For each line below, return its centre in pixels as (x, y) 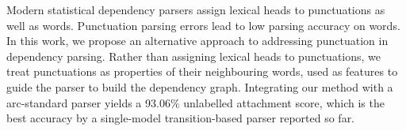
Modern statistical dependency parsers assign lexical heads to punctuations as (196, 9)
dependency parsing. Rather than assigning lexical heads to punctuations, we (194, 56)
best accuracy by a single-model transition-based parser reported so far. (181, 118)
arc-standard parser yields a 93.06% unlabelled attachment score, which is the (195, 102)
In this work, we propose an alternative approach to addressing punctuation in (197, 41)
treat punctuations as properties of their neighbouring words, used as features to (202, 71)
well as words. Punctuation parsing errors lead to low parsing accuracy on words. (203, 25)
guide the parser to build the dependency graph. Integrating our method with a (200, 86)
